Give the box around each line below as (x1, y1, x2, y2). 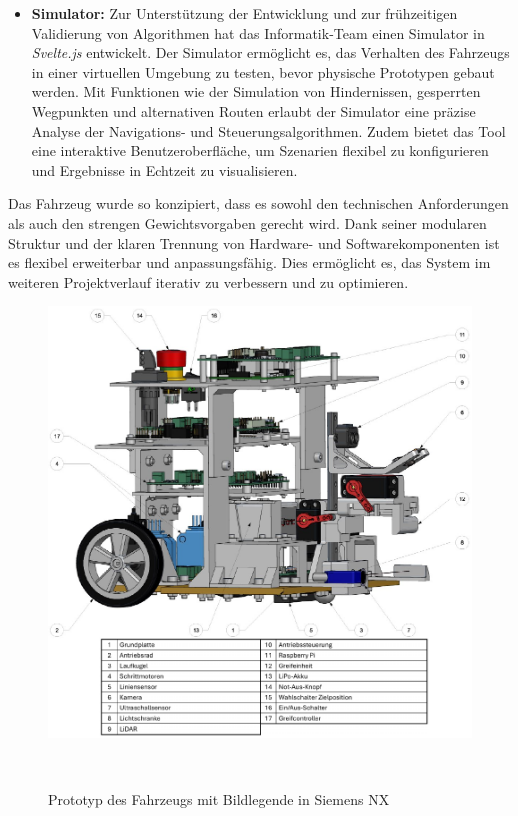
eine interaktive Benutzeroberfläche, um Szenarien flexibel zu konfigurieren (31, 140, 489, 161)
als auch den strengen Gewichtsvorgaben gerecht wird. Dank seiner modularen (8, 212, 487, 233)
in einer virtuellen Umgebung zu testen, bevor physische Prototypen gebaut (31, 61, 495, 82)
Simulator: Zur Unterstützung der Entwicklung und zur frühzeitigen (31, 3, 458, 23)
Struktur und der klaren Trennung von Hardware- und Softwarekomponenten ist (8, 232, 500, 253)
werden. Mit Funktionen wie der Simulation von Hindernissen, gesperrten (31, 81, 481, 102)
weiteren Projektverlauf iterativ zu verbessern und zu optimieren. (8, 271, 409, 292)
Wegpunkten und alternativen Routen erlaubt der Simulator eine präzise (31, 100, 476, 121)
